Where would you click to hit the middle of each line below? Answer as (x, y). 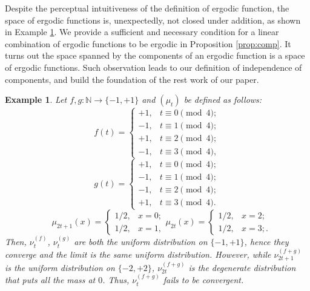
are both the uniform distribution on (141, 242)
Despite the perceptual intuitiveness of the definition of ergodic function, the (147, 8)
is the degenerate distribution (242, 267)
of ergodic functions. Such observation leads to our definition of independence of (153, 67)
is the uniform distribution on (60, 267)
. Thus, (116, 280)
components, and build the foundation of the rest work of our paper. (132, 79)
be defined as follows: (223, 100)
